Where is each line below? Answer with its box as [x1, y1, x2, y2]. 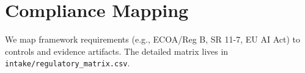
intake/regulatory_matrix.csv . [5, 57, 130, 69]
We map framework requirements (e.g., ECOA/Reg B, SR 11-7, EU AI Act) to [5, 33, 300, 46]
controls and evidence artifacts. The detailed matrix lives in [5, 44, 229, 57]
